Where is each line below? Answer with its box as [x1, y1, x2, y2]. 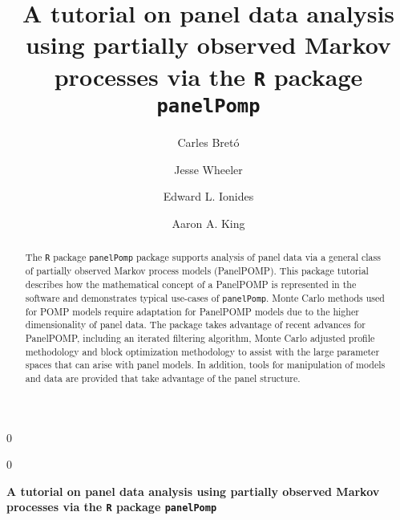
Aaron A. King [172, 214, 245, 231]
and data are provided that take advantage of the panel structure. [25, 371, 301, 384]
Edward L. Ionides [163, 188, 254, 205]
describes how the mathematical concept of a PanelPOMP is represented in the [25, 277, 357, 290]
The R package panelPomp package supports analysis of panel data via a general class [25, 250, 381, 264]
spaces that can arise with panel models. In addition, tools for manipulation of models [25, 358, 386, 372]
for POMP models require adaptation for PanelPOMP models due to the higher [25, 304, 359, 318]
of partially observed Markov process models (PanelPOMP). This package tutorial [25, 264, 369, 278]
